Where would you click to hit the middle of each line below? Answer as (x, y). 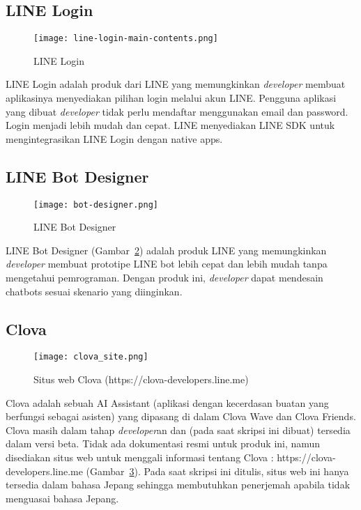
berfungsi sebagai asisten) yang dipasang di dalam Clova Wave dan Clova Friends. (181, 416)
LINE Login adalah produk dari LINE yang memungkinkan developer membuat (176, 84)
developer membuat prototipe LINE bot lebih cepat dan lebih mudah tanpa (167, 264)
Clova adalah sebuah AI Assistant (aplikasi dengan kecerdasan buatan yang (167, 402)
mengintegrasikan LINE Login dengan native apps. (114, 138)
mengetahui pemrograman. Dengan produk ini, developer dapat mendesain (164, 278)
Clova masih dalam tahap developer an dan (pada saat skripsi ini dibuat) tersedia (178, 430)
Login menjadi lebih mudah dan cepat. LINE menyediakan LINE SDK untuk (170, 125)
